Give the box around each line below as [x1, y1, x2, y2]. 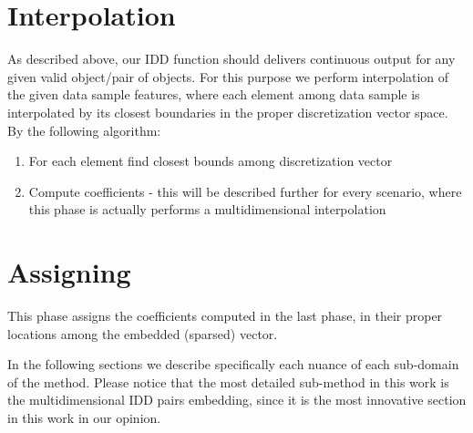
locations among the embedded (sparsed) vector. [7, 324, 278, 343]
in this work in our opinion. [7, 407, 161, 427]
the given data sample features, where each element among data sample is [7, 85, 420, 104]
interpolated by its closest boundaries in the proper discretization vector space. [7, 102, 448, 121]
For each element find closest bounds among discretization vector [28, 151, 393, 170]
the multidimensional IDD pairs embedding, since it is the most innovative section [7, 390, 467, 409]
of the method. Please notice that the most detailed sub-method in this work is [7, 372, 449, 391]
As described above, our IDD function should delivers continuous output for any [7, 49, 456, 68]
